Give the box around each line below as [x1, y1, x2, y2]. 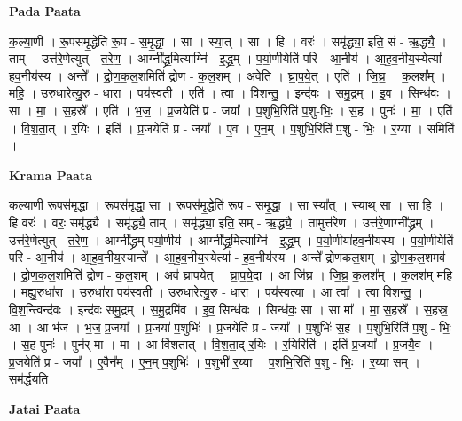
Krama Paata [9, 165, 92, 184]
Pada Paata [9, 2, 81, 20]
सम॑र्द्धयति [9, 369, 49, 388]
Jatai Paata [9, 399, 81, 417]
